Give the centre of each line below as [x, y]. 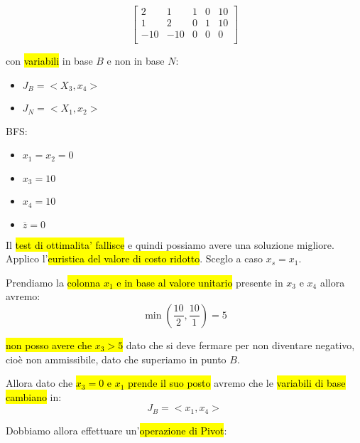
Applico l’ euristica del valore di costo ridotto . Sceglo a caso [134, 258]
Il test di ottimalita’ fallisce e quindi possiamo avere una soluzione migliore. [170, 244]
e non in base [136, 61]
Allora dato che [39, 383]
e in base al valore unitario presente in [200, 282]
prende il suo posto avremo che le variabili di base [237, 383]
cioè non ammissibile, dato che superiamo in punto [116, 359]
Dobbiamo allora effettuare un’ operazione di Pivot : [116, 430]
